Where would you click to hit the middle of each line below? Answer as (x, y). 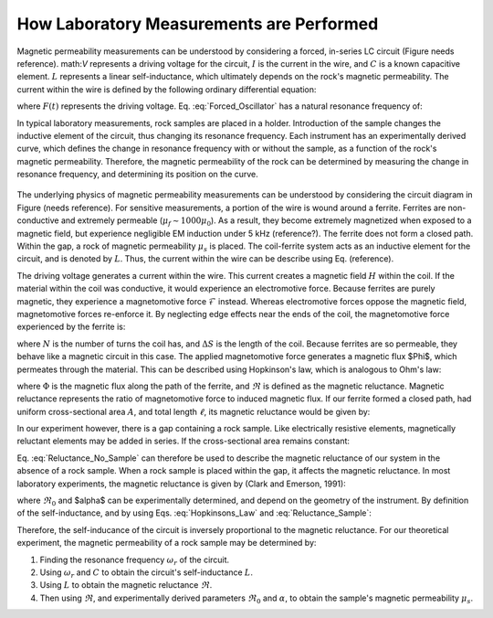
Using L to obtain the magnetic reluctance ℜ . (126, 585)
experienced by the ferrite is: (71, 327)
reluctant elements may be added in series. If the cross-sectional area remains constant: (184, 441)
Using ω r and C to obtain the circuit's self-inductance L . (146, 573)
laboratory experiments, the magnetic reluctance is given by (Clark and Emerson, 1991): (181, 484)
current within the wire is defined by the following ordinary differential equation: (167, 89)
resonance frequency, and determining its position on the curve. (138, 175)
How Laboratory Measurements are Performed (198, 24)
